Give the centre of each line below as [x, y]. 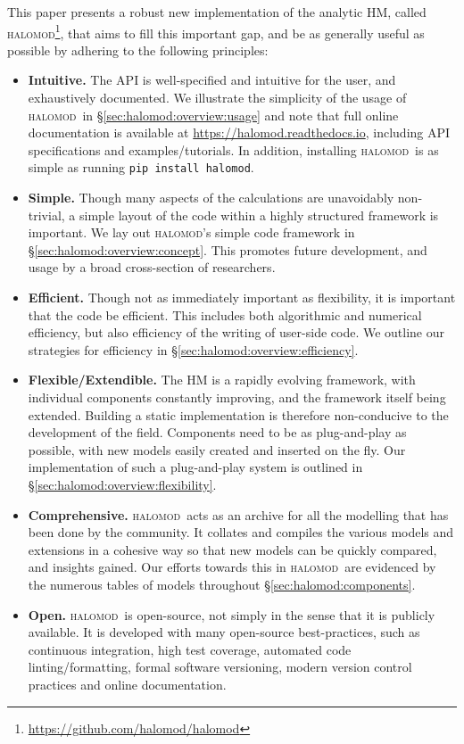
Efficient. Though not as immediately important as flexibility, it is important [242, 298]
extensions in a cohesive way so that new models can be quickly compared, [232, 549]
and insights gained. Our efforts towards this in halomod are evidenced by [232, 567]
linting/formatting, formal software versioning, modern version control [220, 667]
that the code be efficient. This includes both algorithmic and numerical [225, 314]
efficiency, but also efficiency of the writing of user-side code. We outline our [236, 332]
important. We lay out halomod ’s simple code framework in [191, 232]
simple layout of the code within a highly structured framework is [259, 215]
